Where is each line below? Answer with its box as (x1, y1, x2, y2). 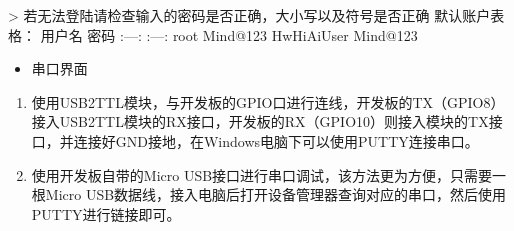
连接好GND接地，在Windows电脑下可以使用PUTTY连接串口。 (73, 130, 479, 151)
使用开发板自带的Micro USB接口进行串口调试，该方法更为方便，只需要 (31, 164, 493, 185)
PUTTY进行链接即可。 (31, 203, 181, 224)
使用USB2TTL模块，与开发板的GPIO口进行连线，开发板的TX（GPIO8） (31, 91, 505, 112)
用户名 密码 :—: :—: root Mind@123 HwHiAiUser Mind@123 (40, 24, 418, 45)
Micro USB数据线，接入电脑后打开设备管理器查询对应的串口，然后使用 (45, 184, 507, 205)
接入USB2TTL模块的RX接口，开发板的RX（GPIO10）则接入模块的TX (31, 111, 489, 132)
